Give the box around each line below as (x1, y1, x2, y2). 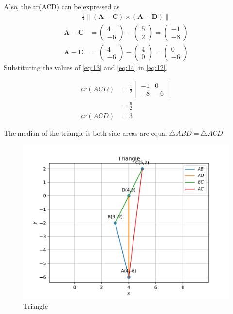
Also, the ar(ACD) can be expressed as (4, 1, 120, 11)
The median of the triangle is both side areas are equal (4, 128, 167, 138)
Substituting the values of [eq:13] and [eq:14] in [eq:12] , (4, 62, 167, 72)
